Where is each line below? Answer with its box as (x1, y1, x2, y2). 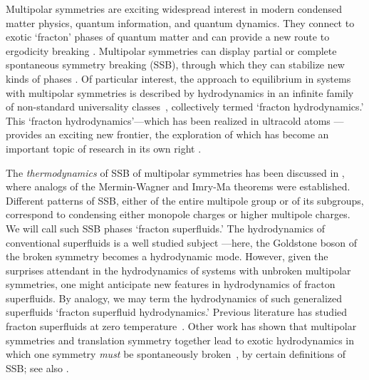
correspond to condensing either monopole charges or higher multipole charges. (6, 207, 350, 222)
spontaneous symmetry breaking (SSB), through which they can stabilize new (6, 57, 345, 72)
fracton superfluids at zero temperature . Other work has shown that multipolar (6, 319, 357, 334)
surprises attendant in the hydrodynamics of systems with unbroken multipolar (6, 262, 351, 277)
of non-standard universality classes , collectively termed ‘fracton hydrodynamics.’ (6, 99, 364, 114)
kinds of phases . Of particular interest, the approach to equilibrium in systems (6, 71, 351, 86)
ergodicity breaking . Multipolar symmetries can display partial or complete (6, 43, 337, 58)
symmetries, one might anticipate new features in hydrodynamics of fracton (6, 277, 336, 292)
